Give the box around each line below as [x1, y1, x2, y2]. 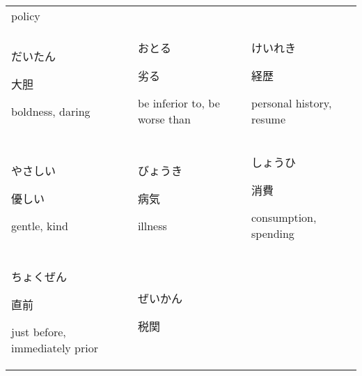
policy [11, 8, 40, 24]
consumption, [251, 209, 317, 225]
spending [251, 225, 294, 241]
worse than [137, 111, 191, 127]
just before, [11, 324, 66, 340]
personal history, [251, 95, 332, 111]
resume [251, 111, 285, 127]
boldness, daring [11, 103, 90, 119]
